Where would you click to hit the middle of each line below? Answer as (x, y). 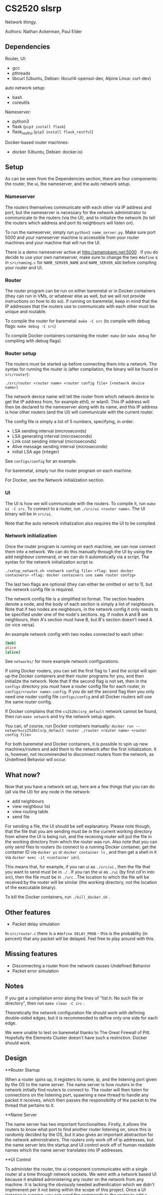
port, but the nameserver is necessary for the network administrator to (76, 212)
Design (16, 1058)
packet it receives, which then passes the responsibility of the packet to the (81, 1100)
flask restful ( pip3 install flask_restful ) (53, 132)
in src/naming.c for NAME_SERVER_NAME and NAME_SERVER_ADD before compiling (81, 262)
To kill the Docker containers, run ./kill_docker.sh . (58, 897)
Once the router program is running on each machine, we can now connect (80, 546)
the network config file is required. (40, 589)
